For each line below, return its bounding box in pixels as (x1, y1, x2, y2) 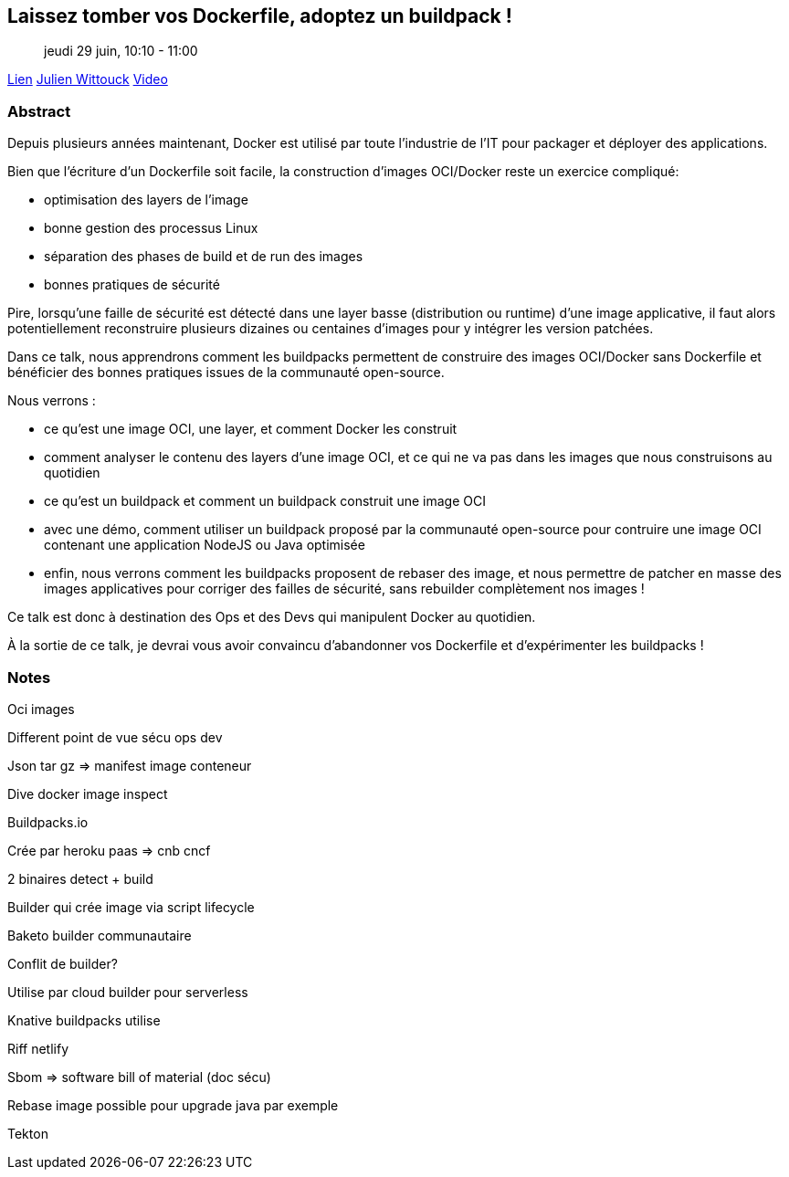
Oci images (7, 700, 75, 717)
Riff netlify (7, 1040, 68, 1056)
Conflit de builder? (7, 955, 118, 972)
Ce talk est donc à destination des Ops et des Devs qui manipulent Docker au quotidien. (7, 609, 536, 625)
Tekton (7, 1125, 48, 1141)
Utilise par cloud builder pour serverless (7, 983, 248, 1000)
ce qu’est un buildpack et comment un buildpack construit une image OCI (44, 493, 486, 510)
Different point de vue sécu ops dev (7, 729, 223, 745)
